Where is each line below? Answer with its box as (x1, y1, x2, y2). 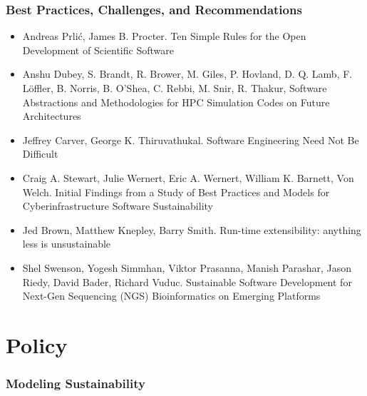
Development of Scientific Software (22, 42, 174, 57)
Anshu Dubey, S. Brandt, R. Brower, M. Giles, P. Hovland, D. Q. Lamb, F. (22, 66, 353, 81)
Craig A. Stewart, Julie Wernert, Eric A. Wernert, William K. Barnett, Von (22, 170, 354, 185)
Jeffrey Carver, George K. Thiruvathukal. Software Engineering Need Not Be (22, 132, 359, 147)
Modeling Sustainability (6, 375, 145, 392)
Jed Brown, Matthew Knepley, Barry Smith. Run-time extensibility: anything (22, 222, 361, 237)
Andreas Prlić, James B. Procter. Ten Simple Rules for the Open (22, 29, 306, 44)
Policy (6, 330, 68, 359)
